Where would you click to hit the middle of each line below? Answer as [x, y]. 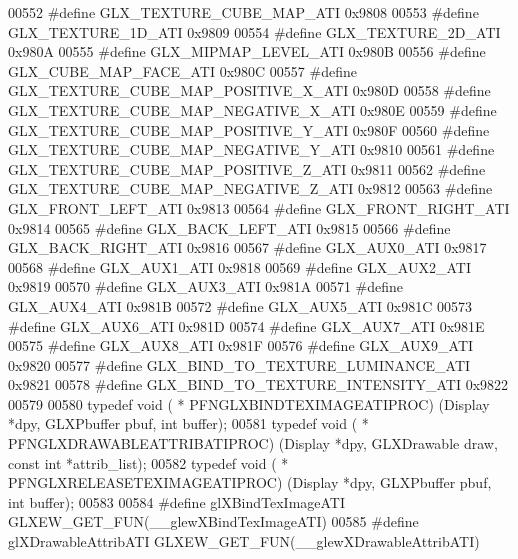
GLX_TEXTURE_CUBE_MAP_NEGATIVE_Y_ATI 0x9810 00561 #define [251, 149]
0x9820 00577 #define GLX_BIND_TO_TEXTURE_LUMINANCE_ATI [239, 364]
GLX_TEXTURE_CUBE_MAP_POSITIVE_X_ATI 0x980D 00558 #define [249, 90]
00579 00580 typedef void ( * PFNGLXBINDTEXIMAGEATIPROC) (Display [249, 403]
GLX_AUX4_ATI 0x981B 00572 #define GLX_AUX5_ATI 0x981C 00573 [240, 305]
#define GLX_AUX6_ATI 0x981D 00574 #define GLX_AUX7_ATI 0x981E [246, 325]
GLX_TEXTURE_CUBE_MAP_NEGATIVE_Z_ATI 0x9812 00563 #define [250, 188]
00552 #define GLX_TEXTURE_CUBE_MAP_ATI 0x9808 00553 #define [243, 12]
